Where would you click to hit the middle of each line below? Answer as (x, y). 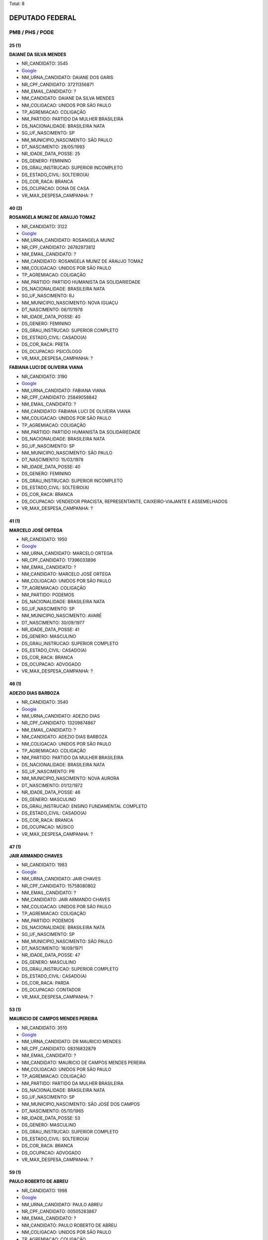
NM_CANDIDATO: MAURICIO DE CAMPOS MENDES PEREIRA (84, 1062)
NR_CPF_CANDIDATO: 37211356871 (58, 84)
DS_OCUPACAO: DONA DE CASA (55, 188)
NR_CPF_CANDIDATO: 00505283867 (59, 1211)
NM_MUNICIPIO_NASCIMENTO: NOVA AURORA (70, 778)
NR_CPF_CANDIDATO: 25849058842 (59, 397)
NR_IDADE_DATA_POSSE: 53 (51, 1118)
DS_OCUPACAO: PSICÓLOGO (52, 351)
